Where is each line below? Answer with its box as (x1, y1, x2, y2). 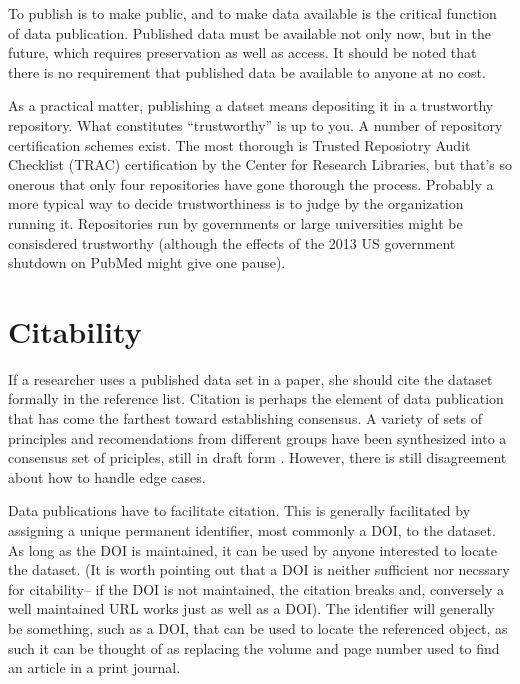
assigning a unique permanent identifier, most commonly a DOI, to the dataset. (8, 520, 496, 540)
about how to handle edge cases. (8, 466, 206, 487)
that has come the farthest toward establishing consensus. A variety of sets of (8, 408, 483, 429)
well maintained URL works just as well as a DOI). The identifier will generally (8, 598, 495, 619)
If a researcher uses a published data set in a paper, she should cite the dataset (8, 368, 493, 389)
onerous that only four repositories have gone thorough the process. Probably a (8, 173, 494, 194)
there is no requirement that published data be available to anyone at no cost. (8, 61, 486, 82)
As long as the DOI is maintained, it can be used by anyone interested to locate (8, 539, 498, 560)
